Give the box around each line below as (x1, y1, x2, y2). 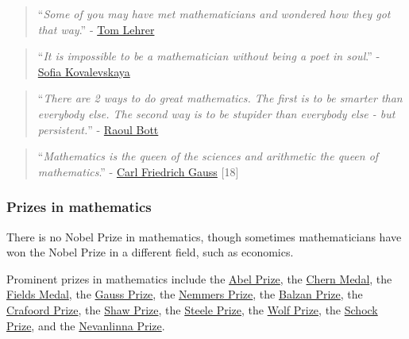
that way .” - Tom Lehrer (37, 21, 155, 37)
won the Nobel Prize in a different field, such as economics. (6, 244, 294, 260)
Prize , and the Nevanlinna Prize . (6, 317, 165, 333)
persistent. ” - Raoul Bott (37, 121, 159, 137)
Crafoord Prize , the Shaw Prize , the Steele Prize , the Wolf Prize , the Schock (6, 301, 378, 318)
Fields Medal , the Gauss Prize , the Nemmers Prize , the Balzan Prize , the (6, 286, 363, 302)
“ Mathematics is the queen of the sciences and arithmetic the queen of (37, 148, 379, 164)
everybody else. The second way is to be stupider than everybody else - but (37, 105, 395, 121)
